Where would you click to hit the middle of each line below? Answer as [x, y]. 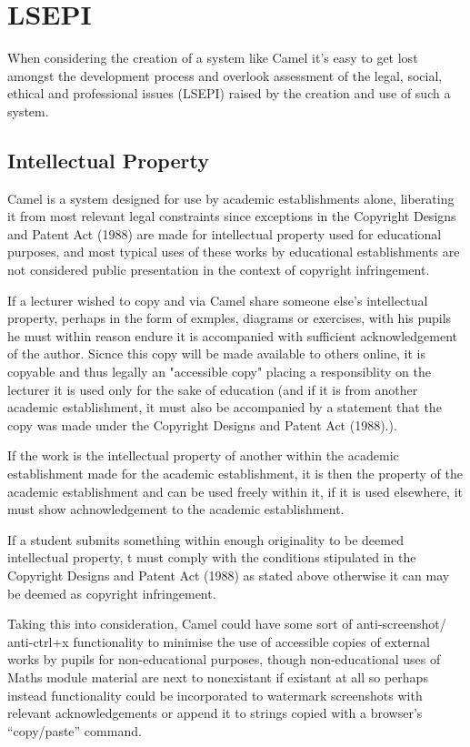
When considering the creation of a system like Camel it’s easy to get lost [213, 58]
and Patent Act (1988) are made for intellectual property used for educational [225, 233]
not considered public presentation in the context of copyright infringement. [219, 270]
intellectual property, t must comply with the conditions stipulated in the [212, 557]
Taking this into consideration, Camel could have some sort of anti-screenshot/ [227, 624]
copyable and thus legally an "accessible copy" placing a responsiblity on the [219, 372]
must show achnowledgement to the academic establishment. [176, 509]
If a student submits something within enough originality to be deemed [205, 539]
